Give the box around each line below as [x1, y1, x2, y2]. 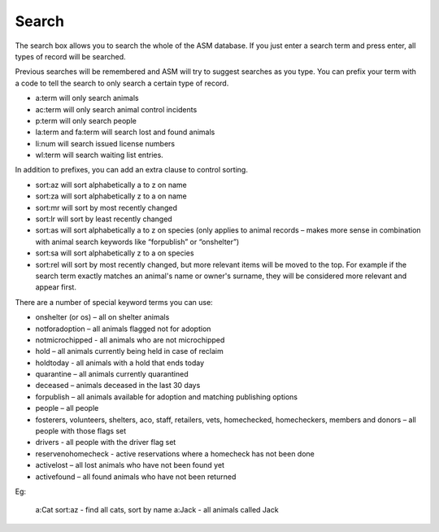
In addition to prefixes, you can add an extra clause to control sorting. [15, 165, 248, 175]
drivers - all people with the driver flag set [35, 438, 176, 447]
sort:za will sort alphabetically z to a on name [35, 191, 187, 201]
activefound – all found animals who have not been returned [35, 472, 237, 482]
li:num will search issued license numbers [35, 138, 175, 148]
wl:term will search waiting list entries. [35, 150, 164, 160]
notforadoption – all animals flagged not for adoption [35, 324, 211, 334]
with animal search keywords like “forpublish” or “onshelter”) [35, 237, 240, 246]
